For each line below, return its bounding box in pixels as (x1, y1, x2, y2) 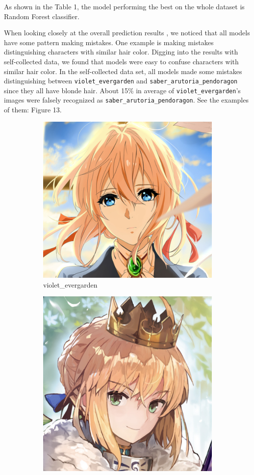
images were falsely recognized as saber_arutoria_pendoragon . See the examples (4, 95, 249, 105)
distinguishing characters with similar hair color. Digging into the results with (4, 47, 238, 57)
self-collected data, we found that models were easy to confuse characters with (4, 56, 239, 66)
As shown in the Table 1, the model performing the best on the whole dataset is (4, 1, 245, 11)
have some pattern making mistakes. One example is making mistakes (4, 37, 214, 47)
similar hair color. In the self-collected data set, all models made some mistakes (4, 66, 242, 76)
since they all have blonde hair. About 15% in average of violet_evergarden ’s (4, 85, 241, 95)
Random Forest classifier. (4, 11, 79, 21)
